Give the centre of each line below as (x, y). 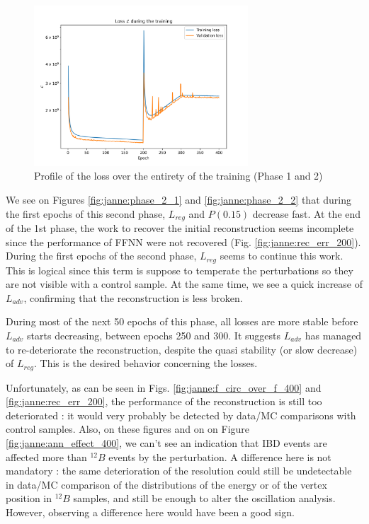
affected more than (46, 456)
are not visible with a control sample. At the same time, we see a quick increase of (184, 284)
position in (29, 498)
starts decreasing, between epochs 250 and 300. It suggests (154, 336)
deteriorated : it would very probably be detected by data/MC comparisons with (181, 415)
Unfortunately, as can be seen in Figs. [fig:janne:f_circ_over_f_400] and (164, 387)
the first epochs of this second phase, (86, 213)
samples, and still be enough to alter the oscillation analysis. (204, 498)
